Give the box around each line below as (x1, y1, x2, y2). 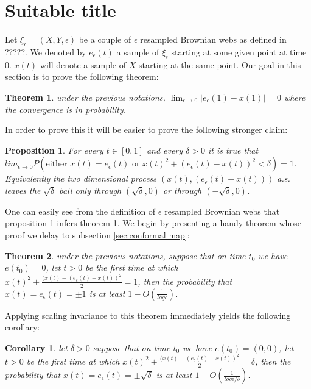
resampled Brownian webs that (164, 204, 280, 217)
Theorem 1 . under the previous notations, (5, 90, 166, 103)
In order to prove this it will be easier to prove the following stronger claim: (5, 123, 288, 136)
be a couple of (79, 33, 131, 46)
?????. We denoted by (5, 45, 86, 58)
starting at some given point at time (171, 45, 307, 58)
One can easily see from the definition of (5, 204, 156, 217)
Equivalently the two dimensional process (5, 172, 157, 185)
